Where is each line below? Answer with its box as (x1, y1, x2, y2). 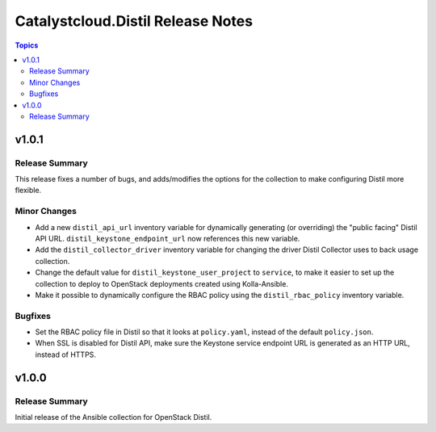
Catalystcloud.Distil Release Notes (15, 12, 254, 30)
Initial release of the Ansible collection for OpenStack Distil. (15, 413, 212, 422)
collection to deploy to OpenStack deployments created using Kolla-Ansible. (35, 279, 288, 288)
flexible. (15, 186, 42, 195)
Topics (15, 40, 39, 50)
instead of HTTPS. (35, 350, 97, 359)
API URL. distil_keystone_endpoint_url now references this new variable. (35, 233, 300, 243)
